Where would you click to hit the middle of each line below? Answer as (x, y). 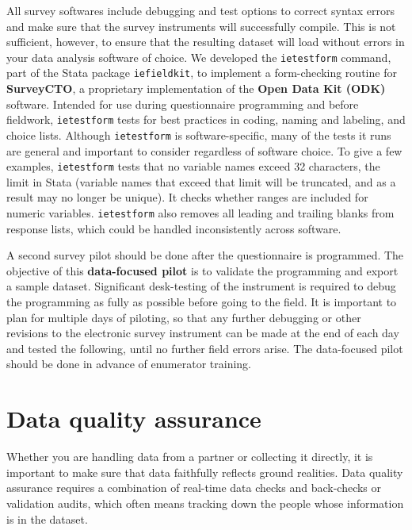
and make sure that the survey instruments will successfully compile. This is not (201, 26)
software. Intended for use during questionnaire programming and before (183, 104)
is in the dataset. (47, 518)
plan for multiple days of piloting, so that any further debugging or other (184, 317)
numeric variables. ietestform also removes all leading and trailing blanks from (200, 213)
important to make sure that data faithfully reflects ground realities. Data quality (205, 472)
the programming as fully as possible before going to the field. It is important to (202, 302)
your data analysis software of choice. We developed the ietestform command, (199, 57)
